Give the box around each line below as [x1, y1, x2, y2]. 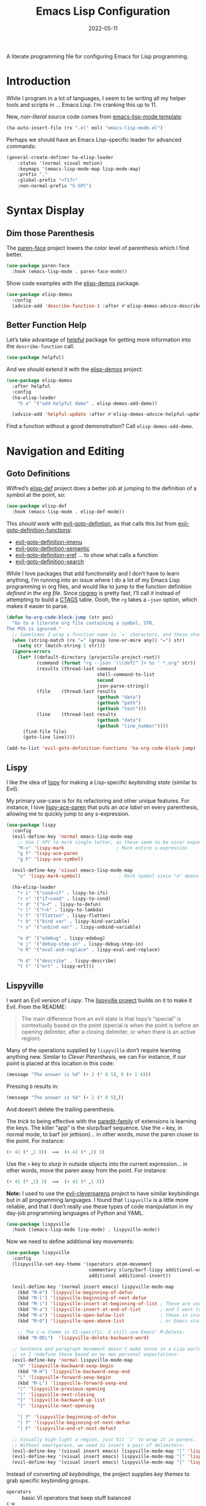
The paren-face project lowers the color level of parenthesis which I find [6, 244, 189, 251]
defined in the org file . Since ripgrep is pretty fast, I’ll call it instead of [6, 590, 181, 597]
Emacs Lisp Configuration [36, 4, 170, 18]
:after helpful [12, 383, 51, 389]
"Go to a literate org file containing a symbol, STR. [12, 620, 155, 626]
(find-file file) [22, 728, 67, 735]
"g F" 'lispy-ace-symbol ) [17, 856, 84, 862]
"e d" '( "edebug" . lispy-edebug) [17, 935, 105, 941]
